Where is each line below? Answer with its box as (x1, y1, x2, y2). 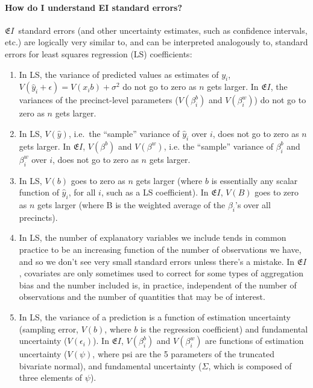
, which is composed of (208, 359, 292, 372)
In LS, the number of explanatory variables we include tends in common (19, 231, 286, 244)
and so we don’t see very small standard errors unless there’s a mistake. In (19, 255, 295, 267)
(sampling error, (19, 322, 79, 335)
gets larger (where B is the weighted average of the (37, 198, 226, 211)
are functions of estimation (205, 334, 304, 347)
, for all (68, 186, 96, 199)
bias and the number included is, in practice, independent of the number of (19, 278, 297, 291)
